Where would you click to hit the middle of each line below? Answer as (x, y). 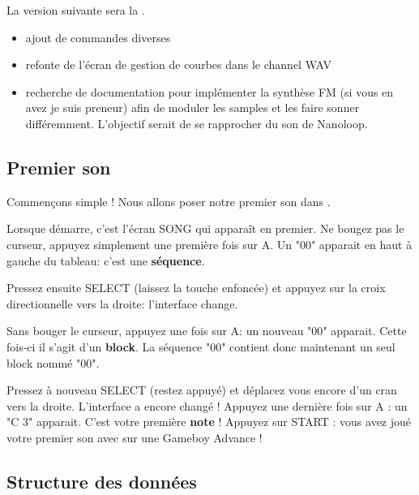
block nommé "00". (53, 362)
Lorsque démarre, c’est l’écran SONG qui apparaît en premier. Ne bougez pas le (205, 228)
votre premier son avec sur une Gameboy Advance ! (135, 437)
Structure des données (102, 481)
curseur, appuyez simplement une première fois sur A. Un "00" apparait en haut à (209, 244)
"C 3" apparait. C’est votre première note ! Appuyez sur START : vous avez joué (209, 422)
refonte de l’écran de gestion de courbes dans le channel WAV (178, 65)
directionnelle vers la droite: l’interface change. (122, 303)
